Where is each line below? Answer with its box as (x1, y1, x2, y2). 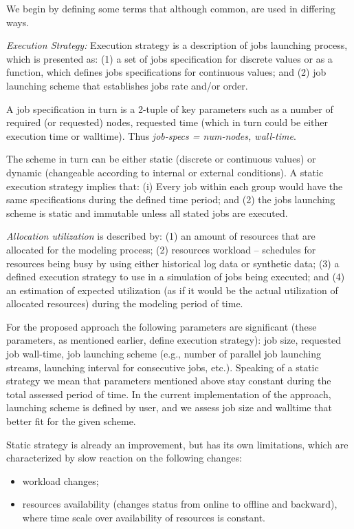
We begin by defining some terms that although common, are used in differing (6, 1, 335, 15)
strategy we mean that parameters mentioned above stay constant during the (6, 373, 331, 388)
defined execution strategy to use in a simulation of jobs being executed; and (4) (6, 269, 345, 284)
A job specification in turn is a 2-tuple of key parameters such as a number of (6, 101, 333, 116)
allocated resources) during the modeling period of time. (6, 296, 243, 311)
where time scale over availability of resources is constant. (22, 510, 266, 524)
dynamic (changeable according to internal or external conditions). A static (6, 165, 324, 179)
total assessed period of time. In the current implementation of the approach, (6, 386, 331, 401)
